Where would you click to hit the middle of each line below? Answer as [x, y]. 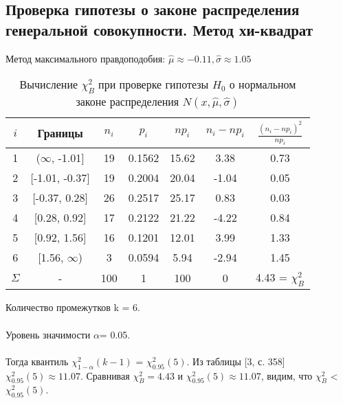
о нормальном [263, 84]
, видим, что [287, 375]
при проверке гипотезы [154, 84]
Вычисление [49, 84]
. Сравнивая [105, 375]
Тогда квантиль [37, 361]
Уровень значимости [48, 334]
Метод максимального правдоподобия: [86, 58]
